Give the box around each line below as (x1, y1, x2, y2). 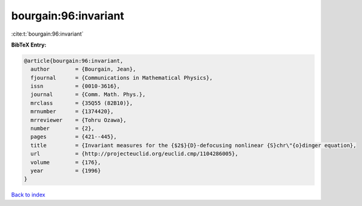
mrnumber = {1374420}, (30, 108, 114, 115)
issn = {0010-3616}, (30, 83, 121, 90)
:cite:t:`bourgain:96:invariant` (11, 30, 84, 37)
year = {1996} (30, 167, 101, 174)
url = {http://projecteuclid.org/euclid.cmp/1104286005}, (30, 150, 239, 157)
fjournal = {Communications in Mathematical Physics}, (30, 74, 213, 81)
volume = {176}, (30, 159, 101, 166)
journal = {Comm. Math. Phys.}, (30, 91, 146, 98)
